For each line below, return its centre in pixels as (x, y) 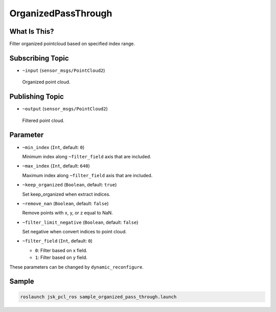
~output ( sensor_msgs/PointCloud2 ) (65, 109)
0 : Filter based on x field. (61, 250)
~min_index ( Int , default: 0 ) (53, 147)
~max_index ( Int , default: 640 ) (56, 166)
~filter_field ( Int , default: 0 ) (57, 241)
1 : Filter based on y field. (61, 257)
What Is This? (32, 31)
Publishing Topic (37, 97)
